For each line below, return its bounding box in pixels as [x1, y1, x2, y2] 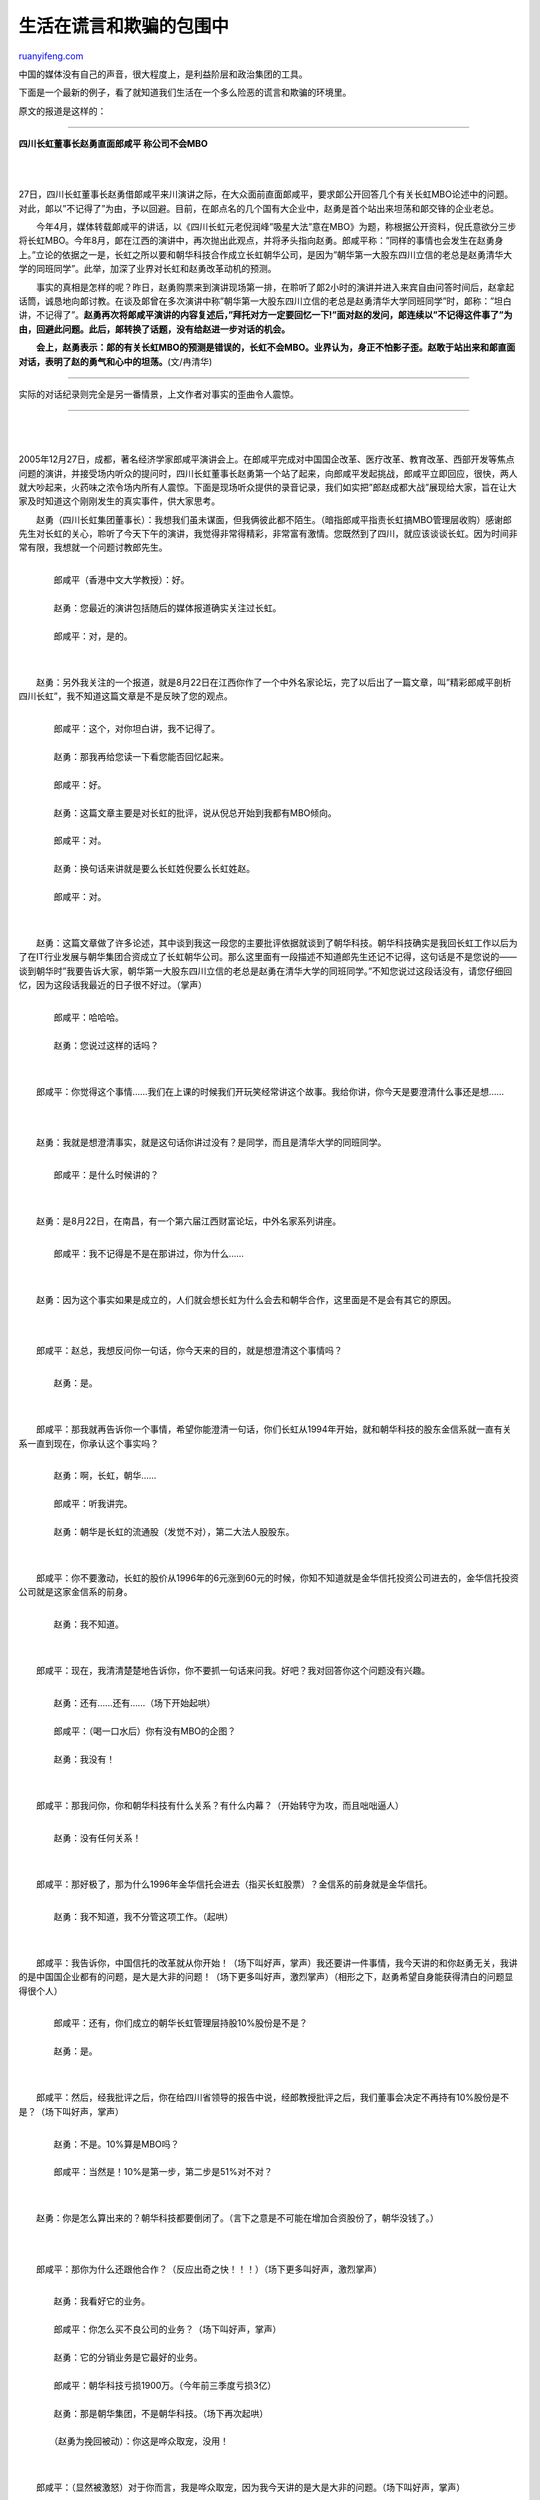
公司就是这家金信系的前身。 [18, 1586, 133, 1598]
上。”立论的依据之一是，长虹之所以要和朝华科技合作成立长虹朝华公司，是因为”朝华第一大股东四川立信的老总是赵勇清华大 [18, 248, 513, 260]
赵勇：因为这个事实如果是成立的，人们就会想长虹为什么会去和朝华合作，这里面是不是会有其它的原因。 [35, 1294, 457, 1306]
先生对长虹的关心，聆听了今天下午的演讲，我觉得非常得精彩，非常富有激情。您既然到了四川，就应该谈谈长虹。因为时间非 [18, 528, 518, 540]
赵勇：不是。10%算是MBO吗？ [53, 2138, 180, 2150]
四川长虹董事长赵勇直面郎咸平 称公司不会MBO [18, 138, 209, 150]
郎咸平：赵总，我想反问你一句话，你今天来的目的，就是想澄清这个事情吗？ [35, 1345, 343, 1357]
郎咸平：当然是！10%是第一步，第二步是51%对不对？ [53, 2166, 274, 2178]
